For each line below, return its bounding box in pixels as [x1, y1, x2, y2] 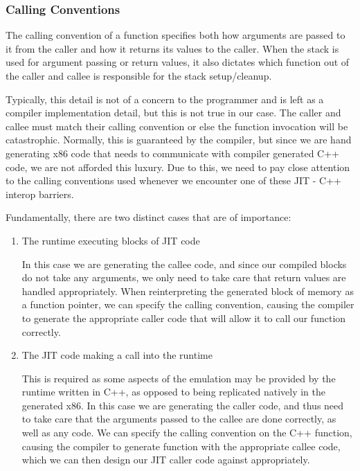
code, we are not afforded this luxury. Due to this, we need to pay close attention [6, 159, 350, 174]
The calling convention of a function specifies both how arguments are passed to [6, 28, 345, 42]
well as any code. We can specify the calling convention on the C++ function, [21, 425, 352, 440]
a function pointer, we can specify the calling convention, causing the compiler [21, 297, 354, 312]
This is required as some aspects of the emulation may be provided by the [21, 371, 336, 385]
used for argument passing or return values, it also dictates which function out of [6, 55, 350, 69]
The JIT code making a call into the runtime [21, 348, 213, 362]
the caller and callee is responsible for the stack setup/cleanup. [6, 69, 272, 82]
